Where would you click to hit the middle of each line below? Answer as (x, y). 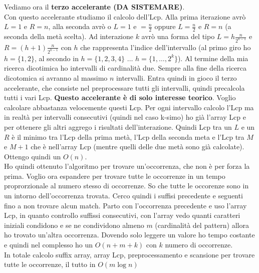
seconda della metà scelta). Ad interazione (69, 36)
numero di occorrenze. (199, 245)
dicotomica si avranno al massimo (56, 77)
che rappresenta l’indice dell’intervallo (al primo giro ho (166, 47)
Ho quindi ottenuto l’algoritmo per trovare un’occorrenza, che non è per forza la (127, 166)
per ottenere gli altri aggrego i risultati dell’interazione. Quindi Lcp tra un (118, 126)
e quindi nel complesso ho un (49, 245)
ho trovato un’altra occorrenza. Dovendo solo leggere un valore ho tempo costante (129, 235)
